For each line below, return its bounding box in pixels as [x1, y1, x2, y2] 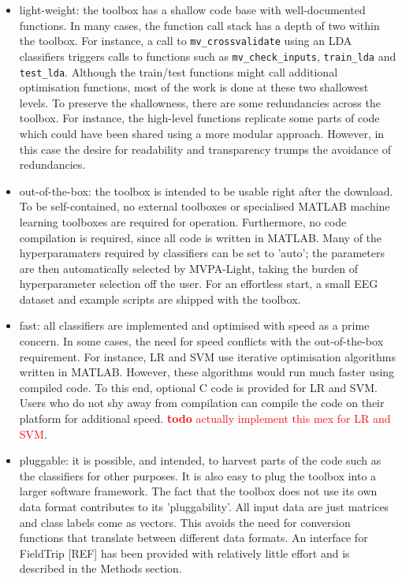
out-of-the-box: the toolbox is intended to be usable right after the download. [19, 182, 393, 199]
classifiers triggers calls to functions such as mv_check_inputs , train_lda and [19, 47, 396, 64]
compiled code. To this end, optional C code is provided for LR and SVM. [19, 379, 378, 395]
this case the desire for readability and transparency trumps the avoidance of [19, 140, 391, 157]
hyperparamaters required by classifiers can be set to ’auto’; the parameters [19, 245, 385, 261]
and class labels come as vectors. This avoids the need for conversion [19, 514, 351, 530]
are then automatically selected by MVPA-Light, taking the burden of [19, 260, 358, 276]
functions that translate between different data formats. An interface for [19, 529, 368, 546]
